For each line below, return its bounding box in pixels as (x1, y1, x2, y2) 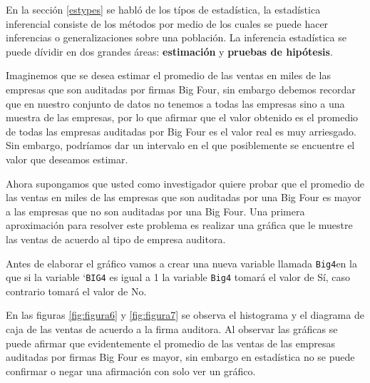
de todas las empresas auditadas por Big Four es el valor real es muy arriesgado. (6, 123, 357, 138)
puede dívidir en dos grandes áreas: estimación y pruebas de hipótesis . (6, 44, 333, 58)
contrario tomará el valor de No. (6, 283, 147, 298)
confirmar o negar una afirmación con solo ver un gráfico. (6, 363, 256, 378)
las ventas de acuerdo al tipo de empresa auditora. (6, 231, 226, 246)
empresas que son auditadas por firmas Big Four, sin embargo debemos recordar (6, 81, 356, 96)
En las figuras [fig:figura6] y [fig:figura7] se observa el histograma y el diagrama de (6, 307, 364, 322)
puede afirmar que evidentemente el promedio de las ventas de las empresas (6, 335, 336, 350)
